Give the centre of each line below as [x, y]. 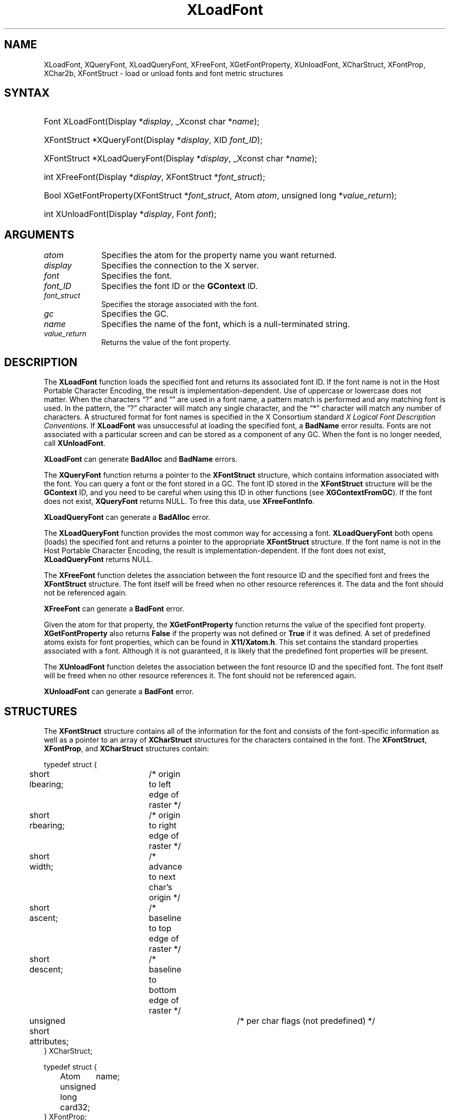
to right [163, 825]
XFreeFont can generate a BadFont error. [114, 609]
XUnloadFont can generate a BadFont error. [119, 692]
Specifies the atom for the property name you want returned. [219, 255]
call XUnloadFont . [75, 443]
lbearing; [46, 784]
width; [41, 866]
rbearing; [47, 825]
